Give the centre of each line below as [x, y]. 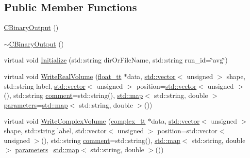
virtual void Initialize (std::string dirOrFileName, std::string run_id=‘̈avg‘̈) [116, 60]
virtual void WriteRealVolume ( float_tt [63, 76]
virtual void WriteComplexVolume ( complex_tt [75, 121]
